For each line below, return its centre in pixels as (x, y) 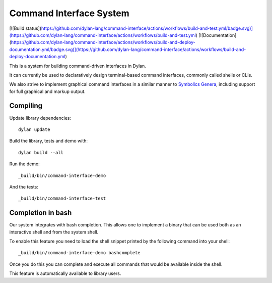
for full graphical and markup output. (47, 91)
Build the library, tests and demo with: (49, 141)
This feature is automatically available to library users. (65, 273)
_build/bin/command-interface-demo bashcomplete (79, 253)
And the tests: (24, 186)
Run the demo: (24, 164)
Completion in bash (41, 213)
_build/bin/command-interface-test (62, 199)
